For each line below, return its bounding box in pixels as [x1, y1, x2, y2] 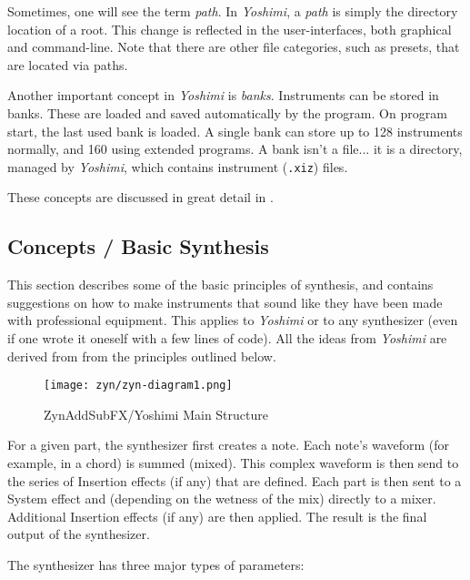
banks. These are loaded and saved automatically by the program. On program [7, 103, 447, 122]
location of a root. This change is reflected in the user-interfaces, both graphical [7, 19, 452, 38]
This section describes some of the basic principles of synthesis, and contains [7, 275, 434, 294]
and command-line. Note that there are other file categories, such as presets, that [7, 37, 460, 56]
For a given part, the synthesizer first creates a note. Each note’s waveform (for [7, 435, 449, 454]
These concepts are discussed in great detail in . [7, 188, 274, 207]
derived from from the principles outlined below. [7, 346, 276, 365]
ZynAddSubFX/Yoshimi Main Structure [44, 404, 268, 423]
